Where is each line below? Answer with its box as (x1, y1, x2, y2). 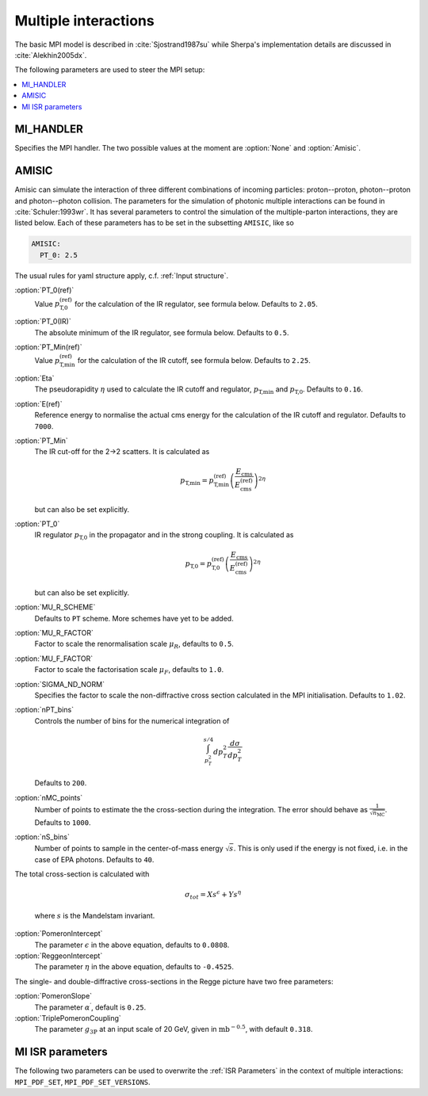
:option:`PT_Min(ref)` (14, 342, 82, 352)
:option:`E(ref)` (14, 399, 63, 408)
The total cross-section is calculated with (14, 869, 150, 879)
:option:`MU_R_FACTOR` (14, 628, 94, 637)
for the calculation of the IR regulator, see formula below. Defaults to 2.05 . (74, 299, 319, 308)
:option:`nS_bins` (14, 832, 71, 842)
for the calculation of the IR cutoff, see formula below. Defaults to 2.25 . (77, 356, 311, 365)
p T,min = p (179, 475, 214, 487)
